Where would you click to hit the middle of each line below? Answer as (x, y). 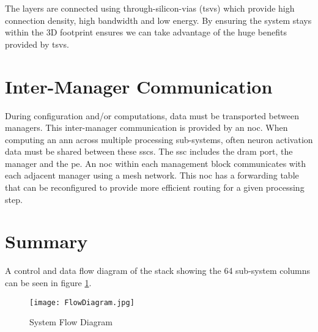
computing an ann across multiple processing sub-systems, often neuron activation (159, 139)
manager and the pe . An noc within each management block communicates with (156, 163)
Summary (46, 241)
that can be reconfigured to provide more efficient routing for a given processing (155, 187)
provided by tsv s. (37, 44)
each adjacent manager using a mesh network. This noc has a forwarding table (152, 175)
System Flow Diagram (71, 322)
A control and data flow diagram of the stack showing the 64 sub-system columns (158, 271)
